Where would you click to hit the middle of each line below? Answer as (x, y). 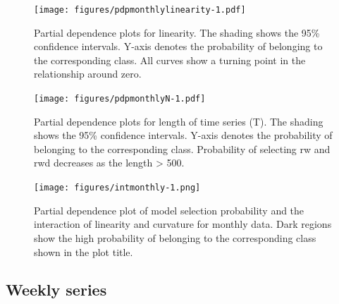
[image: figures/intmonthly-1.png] (117, 188)
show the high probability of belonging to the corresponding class (175, 237)
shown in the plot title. (84, 251)
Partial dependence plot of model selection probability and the (169, 210)
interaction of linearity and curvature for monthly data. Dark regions (183, 224)
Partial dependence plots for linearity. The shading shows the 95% (177, 32)
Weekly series (56, 290)
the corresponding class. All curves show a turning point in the (170, 60)
